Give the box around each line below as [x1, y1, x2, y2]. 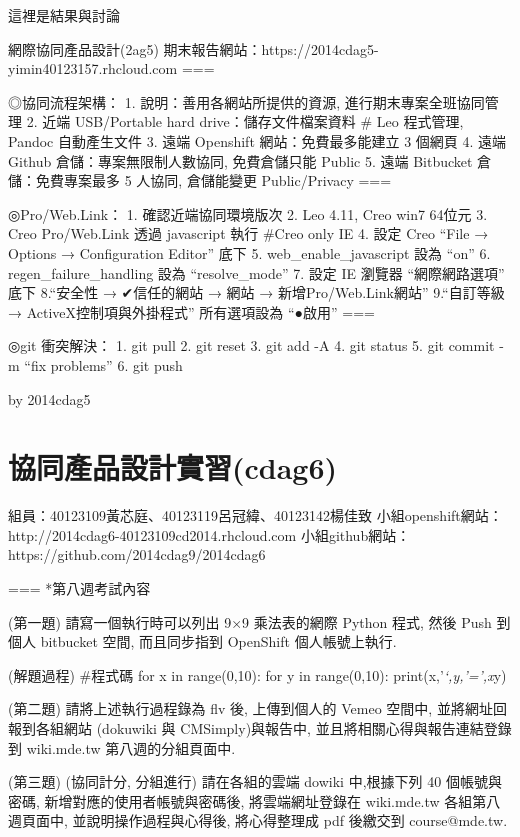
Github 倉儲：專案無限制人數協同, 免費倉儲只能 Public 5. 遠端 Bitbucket [8, 150, 473, 171]
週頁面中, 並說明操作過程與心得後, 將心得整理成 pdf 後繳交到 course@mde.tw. [8, 810, 508, 831]
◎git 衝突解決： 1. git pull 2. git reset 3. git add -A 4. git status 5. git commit [8, 335, 495, 356]
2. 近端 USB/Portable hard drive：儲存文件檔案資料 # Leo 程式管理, [26, 111, 464, 132]
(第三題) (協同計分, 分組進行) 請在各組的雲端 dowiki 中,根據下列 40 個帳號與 [8, 771, 502, 792]
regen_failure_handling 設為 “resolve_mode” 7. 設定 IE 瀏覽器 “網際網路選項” [8, 262, 505, 283]
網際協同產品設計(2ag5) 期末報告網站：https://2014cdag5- [8, 38, 379, 59]
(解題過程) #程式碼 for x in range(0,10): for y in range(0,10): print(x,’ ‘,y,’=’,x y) [8, 664, 507, 685]
